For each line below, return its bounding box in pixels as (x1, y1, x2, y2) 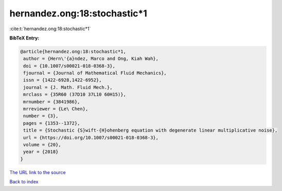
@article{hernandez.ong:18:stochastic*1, (20, 49, 126, 54)
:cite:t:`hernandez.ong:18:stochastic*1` (9, 26, 91, 32)
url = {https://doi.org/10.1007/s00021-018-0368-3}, (23, 135, 159, 140)
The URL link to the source (9, 169, 66, 175)
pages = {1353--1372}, (23, 120, 81, 126)
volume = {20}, (23, 142, 62, 147)
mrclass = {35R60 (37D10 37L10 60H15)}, (23, 92, 126, 97)
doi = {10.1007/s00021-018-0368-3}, (23, 63, 116, 69)
